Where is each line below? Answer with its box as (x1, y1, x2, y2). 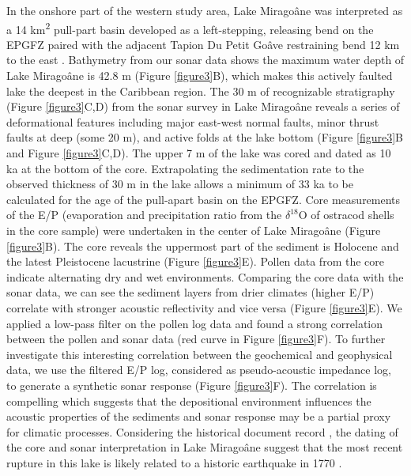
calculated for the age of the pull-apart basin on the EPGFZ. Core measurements (6, 191, 401, 207)
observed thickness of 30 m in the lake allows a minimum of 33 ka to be (6, 176, 353, 192)
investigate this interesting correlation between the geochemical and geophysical (6, 346, 393, 362)
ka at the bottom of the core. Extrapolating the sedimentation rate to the (6, 160, 364, 176)
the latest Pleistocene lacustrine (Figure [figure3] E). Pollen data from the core (6, 253, 384, 270)
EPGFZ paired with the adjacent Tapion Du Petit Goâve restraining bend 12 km (6, 36, 400, 52)
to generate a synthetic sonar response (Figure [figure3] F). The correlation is (6, 376, 377, 393)
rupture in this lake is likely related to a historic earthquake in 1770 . (6, 454, 342, 470)
